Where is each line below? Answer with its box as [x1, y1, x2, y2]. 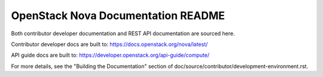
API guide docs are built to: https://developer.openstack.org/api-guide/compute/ [11, 51, 209, 59]
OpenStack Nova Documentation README [11, 9, 226, 22]
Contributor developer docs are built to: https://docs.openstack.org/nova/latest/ [11, 41, 208, 48]
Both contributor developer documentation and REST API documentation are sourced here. [11, 30, 235, 37]
